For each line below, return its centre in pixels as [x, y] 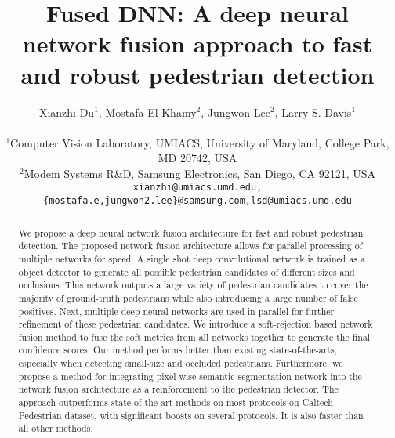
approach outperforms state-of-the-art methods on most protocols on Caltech [176, 402]
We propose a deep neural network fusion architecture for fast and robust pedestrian [191, 232]
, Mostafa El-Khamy [147, 112]
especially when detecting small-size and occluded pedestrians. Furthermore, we [181, 363]
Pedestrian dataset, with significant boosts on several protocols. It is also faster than [191, 415]
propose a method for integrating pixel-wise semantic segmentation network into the [190, 376]
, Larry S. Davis [313, 112]
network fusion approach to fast [197, 43]
